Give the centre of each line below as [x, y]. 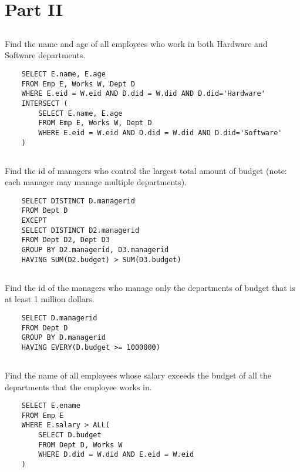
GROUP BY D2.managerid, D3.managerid [95, 250]
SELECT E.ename [51, 406]
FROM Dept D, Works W [80, 445]
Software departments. [45, 55]
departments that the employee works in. [78, 386]
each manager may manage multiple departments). [96, 182]
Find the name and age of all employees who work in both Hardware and [136, 43]
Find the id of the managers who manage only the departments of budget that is [150, 287]
